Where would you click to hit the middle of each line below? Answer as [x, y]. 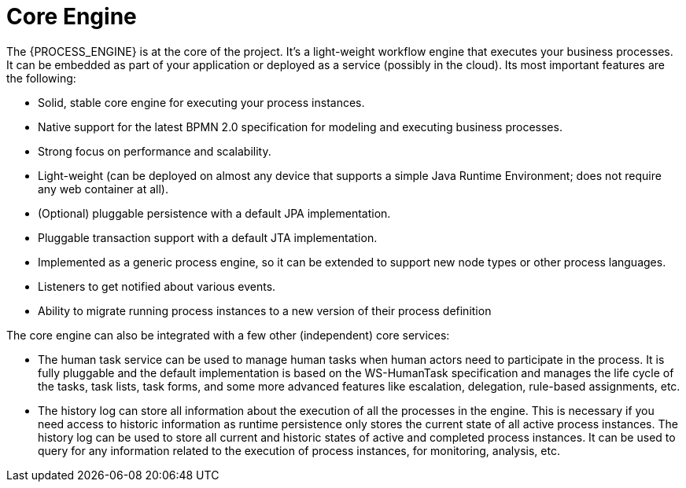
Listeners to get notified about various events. [157, 286]
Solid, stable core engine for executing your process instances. [201, 102]
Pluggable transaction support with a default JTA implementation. [208, 237]
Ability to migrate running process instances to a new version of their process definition [265, 310]
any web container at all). [103, 189]
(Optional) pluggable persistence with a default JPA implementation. [214, 213]
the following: [41, 78]
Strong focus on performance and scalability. [155, 151]
